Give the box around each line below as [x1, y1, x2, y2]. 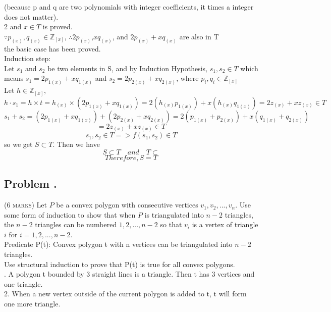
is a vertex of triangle [192, 219, 258, 230]
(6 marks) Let [4, 199, 47, 210]
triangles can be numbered [35, 219, 117, 230]
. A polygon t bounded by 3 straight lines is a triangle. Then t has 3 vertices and [4, 269, 255, 279]
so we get [4, 139, 33, 149]
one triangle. [4, 278, 43, 289]
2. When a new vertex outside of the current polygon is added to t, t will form [4, 288, 247, 299]
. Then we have [52, 139, 100, 149]
